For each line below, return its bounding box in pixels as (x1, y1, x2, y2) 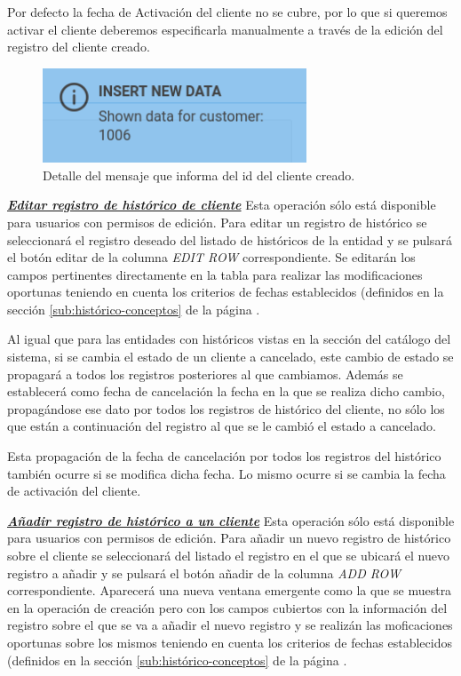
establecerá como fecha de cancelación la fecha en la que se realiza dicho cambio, (7, 382, 445, 401)
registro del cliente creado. (7, 37, 150, 56)
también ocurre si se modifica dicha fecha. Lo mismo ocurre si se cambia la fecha (7, 464, 446, 482)
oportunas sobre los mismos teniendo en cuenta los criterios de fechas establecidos (7, 632, 452, 651)
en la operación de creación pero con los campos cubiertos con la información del (7, 598, 448, 616)
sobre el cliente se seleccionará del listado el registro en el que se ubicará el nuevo (7, 546, 449, 565)
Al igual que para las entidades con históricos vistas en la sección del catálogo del (7, 330, 451, 348)
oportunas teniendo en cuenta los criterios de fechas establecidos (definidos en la (7, 282, 444, 301)
